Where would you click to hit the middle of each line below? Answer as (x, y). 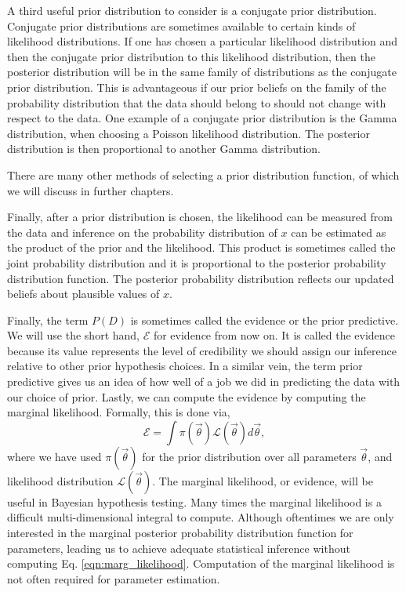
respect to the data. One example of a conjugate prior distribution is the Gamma (202, 118)
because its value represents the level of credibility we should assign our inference (202, 350)
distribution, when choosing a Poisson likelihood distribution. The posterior (188, 133)
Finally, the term (48, 320)
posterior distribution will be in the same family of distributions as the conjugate (202, 72)
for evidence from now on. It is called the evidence (274, 335)
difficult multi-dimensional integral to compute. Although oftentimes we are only (201, 517)
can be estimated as (339, 232)
